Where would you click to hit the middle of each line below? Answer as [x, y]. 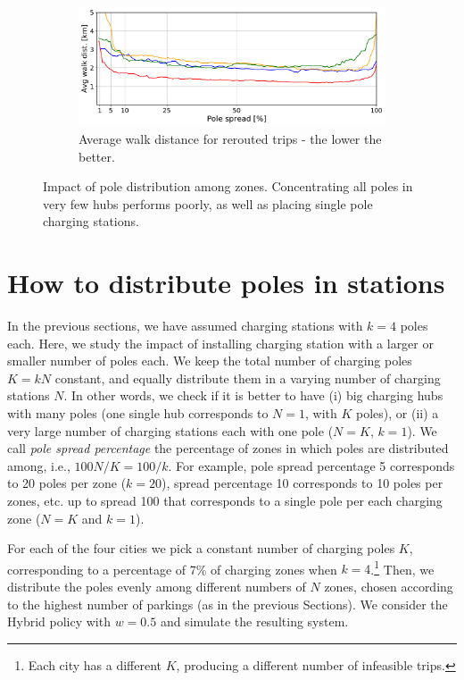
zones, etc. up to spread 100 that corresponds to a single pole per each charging [225, 500]
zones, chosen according [389, 587]
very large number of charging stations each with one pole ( [170, 430]
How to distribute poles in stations [226, 283]
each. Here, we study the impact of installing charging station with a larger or [220, 343]
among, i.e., [39, 465]
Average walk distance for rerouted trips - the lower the [230, 138]
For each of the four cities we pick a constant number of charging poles [201, 548]
